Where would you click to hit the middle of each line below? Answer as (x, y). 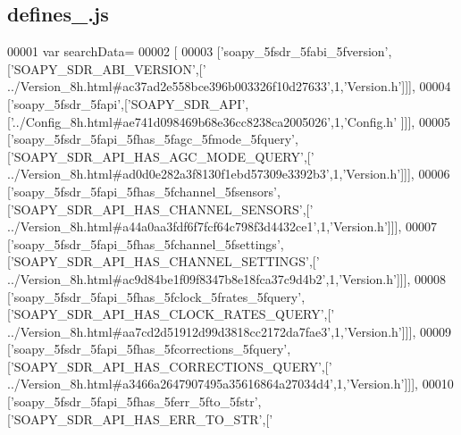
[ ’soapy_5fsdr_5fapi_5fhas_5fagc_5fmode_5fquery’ (151, 139)
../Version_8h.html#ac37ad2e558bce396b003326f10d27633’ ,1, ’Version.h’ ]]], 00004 (229, 86)
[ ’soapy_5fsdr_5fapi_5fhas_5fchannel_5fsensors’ (142, 191)
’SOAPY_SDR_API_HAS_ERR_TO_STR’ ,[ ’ (142, 418)
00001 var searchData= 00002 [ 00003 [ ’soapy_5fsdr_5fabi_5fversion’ (198, 51)
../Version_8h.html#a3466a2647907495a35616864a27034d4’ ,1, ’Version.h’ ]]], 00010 (230, 384)
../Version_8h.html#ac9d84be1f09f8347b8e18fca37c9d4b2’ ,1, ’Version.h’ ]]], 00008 (227, 278)
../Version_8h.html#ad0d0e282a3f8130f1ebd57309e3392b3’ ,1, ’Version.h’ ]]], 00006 (229, 174)
